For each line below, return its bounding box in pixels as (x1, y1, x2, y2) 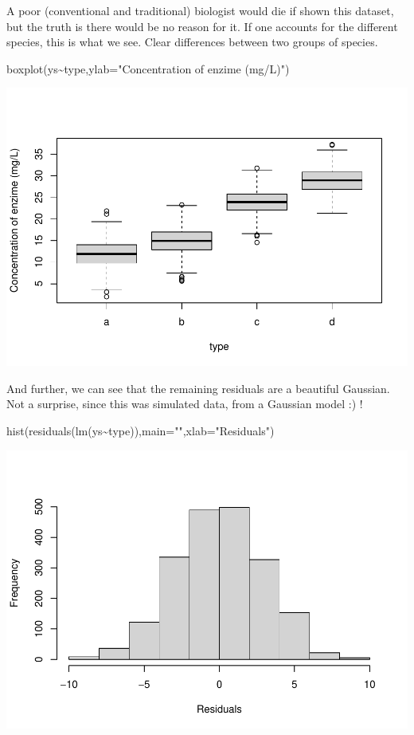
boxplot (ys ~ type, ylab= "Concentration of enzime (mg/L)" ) (6, 60, 290, 77)
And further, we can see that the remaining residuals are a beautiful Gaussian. (6, 379, 390, 396)
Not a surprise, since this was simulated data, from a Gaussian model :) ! (6, 395, 363, 412)
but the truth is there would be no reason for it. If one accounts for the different (6, 18, 398, 34)
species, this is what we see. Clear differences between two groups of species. (6, 33, 378, 50)
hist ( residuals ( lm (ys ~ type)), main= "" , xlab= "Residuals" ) (6, 423, 275, 439)
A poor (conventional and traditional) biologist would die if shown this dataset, (6, 2, 394, 18)
